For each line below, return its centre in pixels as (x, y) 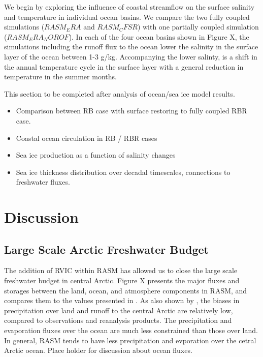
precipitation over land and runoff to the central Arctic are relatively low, (119, 310)
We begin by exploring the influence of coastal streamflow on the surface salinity (129, 7)
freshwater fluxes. (43, 182)
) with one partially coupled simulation (198, 27)
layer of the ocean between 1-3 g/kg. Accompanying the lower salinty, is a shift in (131, 56)
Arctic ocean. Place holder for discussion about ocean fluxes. (98, 350)
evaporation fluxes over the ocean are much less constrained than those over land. (131, 330)
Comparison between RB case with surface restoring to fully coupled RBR (131, 111)
